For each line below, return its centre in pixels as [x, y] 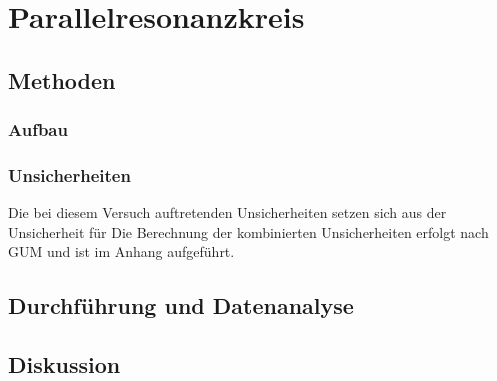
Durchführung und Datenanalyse [181, 305]
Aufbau [38, 129]
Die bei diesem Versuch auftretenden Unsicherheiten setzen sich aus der [227, 212]
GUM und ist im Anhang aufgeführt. [121, 251]
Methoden [62, 79]
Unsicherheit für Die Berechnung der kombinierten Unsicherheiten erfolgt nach [248, 231]
